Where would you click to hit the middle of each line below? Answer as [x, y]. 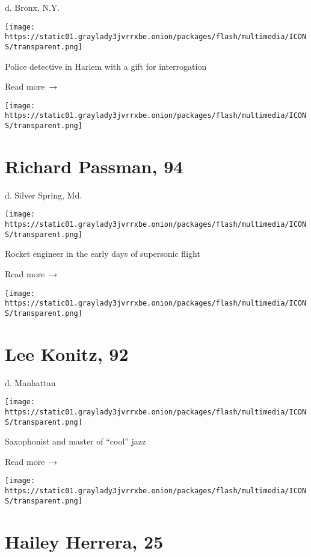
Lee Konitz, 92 [67, 353]
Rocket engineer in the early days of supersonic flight [103, 254]
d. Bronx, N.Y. [32, 7]
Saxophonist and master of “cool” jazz [75, 441]
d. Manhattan [30, 382]
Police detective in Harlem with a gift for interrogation [106, 66]
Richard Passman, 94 [94, 166]
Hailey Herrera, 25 [84, 541]
